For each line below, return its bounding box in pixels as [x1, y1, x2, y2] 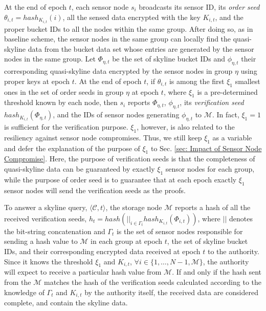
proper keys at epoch [4, 75, 70, 86]
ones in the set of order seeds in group [4, 86, 124, 97]
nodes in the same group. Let [4, 53, 96, 64]
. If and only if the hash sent [172, 266, 261, 277]
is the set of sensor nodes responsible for [116, 225, 243, 236]
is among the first [169, 75, 225, 86]
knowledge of [4, 286, 45, 297]
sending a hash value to [4, 236, 78, 246]
